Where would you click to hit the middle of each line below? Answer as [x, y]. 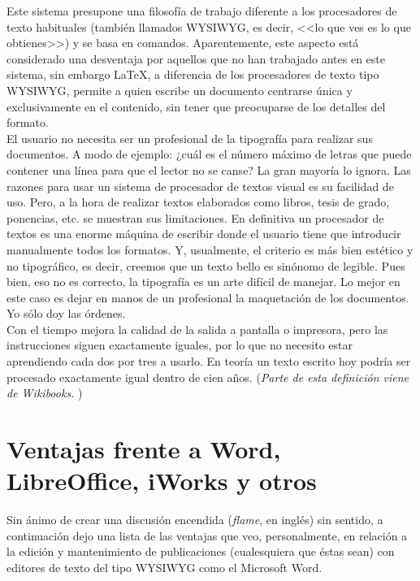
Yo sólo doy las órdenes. [66, 313]
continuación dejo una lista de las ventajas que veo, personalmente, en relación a [207, 535]
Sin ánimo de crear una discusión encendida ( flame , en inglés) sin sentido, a [195, 520]
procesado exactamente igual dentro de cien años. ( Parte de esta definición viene [208, 377]
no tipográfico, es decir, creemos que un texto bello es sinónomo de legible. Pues [206, 265]
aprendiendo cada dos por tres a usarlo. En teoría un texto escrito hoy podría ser [209, 361]
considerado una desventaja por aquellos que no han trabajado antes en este [196, 58]
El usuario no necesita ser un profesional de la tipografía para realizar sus [190, 138]
